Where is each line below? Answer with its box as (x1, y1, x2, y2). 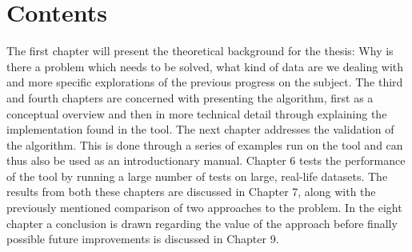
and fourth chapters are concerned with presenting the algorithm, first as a (6, 89, 374, 106)
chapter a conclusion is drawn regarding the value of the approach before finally (6, 214, 398, 231)
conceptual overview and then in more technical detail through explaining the (6, 105, 387, 122)
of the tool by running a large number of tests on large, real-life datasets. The (6, 167, 388, 184)
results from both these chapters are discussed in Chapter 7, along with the (6, 183, 376, 200)
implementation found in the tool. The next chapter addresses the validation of (6, 121, 394, 138)
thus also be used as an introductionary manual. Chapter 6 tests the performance (6, 152, 406, 169)
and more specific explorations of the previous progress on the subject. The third (6, 74, 403, 90)
